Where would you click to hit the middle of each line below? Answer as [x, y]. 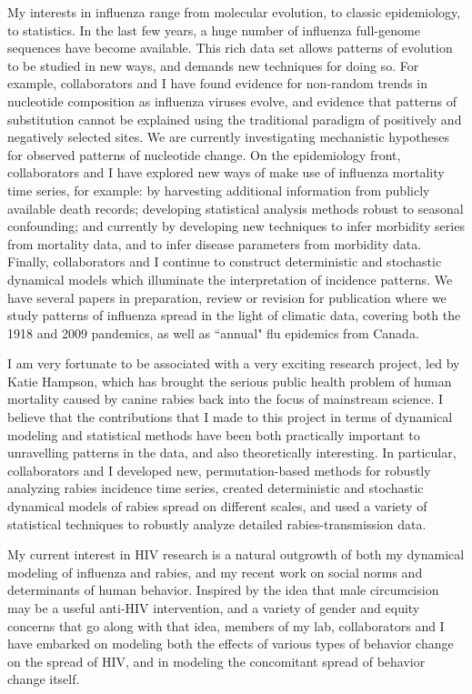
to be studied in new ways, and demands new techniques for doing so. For [213, 65]
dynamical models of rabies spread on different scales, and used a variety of [217, 506]
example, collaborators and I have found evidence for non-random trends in [217, 83]
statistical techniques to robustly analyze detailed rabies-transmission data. [217, 523]
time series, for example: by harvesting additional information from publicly [219, 190]
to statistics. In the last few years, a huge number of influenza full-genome [214, 30]
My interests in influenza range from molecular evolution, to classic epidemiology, [234, 12]
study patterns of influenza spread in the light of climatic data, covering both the [234, 315]
